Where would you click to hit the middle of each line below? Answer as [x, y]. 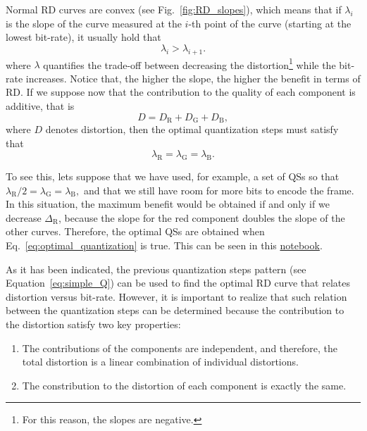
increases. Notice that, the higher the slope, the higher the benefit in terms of [193, 78]
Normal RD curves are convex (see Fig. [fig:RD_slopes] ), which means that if [174, 9]
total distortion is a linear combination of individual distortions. [160, 362]
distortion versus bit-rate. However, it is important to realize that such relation [176, 296]
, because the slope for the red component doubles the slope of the [202, 217]
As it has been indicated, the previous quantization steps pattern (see [156, 269]
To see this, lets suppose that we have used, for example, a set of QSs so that [173, 176]
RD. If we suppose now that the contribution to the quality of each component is [181, 92]
